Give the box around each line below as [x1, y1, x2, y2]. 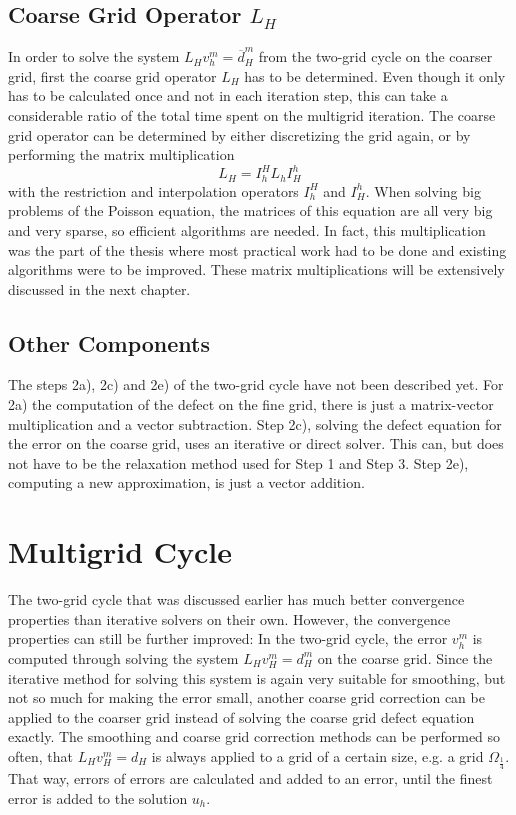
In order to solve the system [8, 46, 180, 67]
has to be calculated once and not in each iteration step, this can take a [8, 85, 448, 106]
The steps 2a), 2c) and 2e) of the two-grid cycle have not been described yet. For [8, 374, 504, 395]
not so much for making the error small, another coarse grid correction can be [8, 687, 485, 708]
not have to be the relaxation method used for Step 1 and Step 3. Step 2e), [8, 452, 469, 473]
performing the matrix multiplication [8, 144, 235, 165]
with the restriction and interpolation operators [8, 180, 299, 201]
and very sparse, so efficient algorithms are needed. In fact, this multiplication [8, 219, 486, 240]
